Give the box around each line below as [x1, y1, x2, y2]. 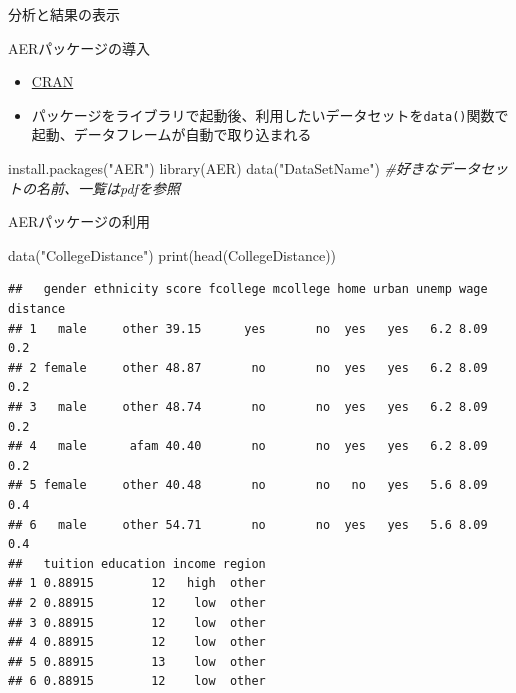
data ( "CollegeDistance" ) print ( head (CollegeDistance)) [8, 244, 337, 265]
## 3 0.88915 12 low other [8, 615, 266, 630]
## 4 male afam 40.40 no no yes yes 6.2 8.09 [8, 439, 488, 454]
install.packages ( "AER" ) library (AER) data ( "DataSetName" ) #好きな [8, 158, 438, 179]
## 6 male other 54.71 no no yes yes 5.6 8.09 [8, 517, 488, 532]
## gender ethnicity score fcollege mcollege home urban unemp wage [8, 282, 488, 297]
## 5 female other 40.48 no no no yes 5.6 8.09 [8, 478, 488, 493]
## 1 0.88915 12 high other [8, 576, 266, 591]
